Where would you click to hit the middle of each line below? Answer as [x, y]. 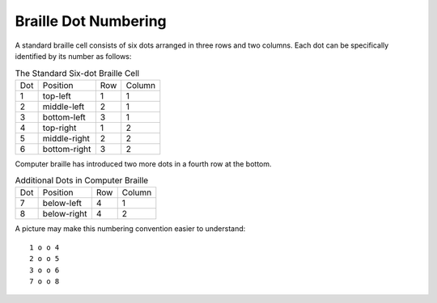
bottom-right [67, 149]
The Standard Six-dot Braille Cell [77, 73]
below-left [62, 204]
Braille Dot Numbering [91, 21]
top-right [59, 128]
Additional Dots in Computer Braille [82, 180]
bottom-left [64, 117]
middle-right [66, 138]
